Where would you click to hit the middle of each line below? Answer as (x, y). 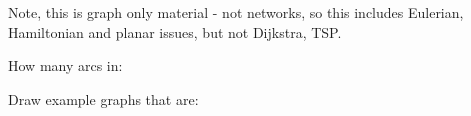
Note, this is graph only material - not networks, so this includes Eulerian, (236, 12)
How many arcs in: (65, 65)
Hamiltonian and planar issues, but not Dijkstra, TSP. (175, 31)
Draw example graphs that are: (103, 98)
